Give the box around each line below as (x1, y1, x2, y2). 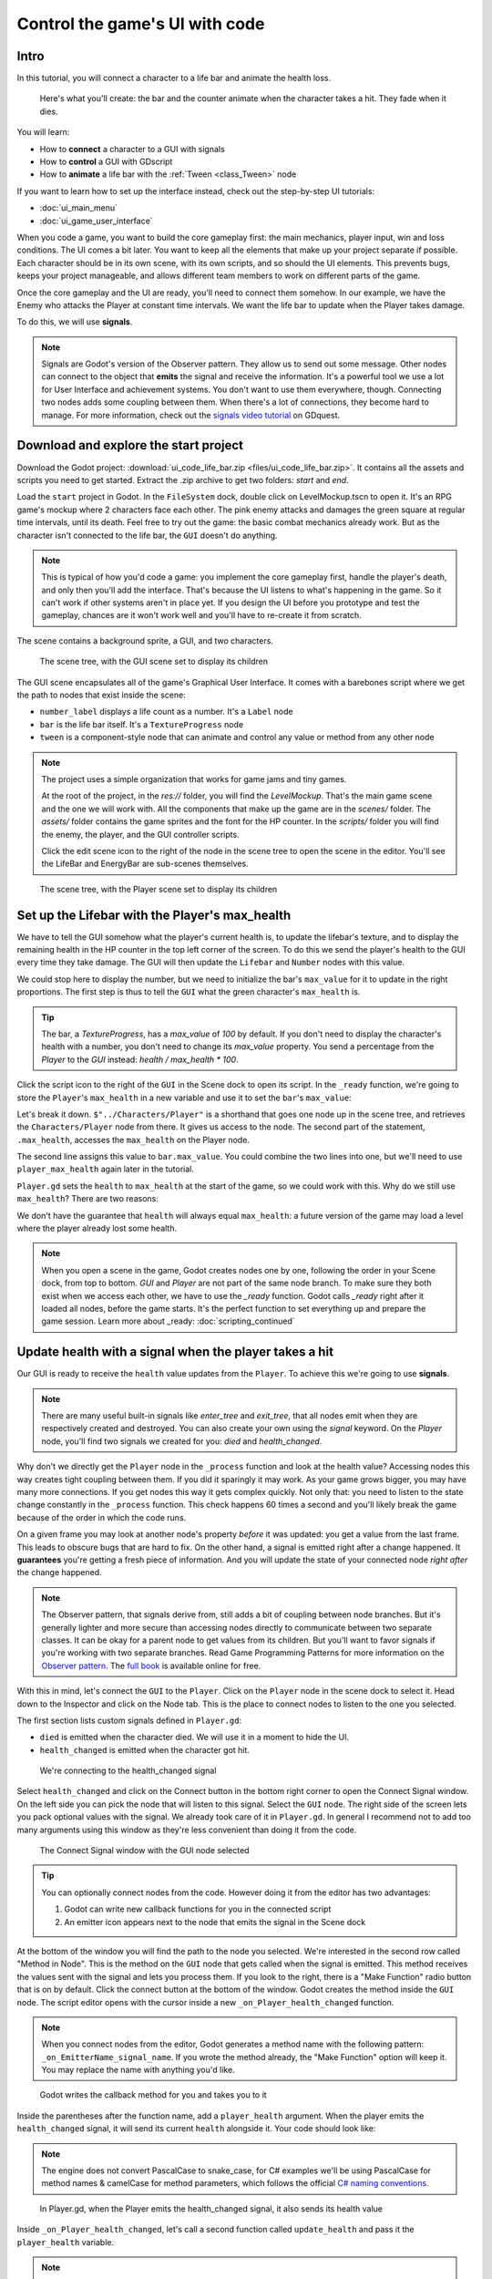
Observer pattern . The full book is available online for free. (41, 1660, 261, 1671)
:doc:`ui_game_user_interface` (39, 215, 154, 226)
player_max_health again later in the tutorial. (16, 1163, 195, 1175)
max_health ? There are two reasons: (16, 1193, 159, 1204)
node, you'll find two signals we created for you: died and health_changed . (41, 1436, 323, 1447)
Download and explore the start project (16, 438, 244, 453)
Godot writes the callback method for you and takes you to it (39, 2089, 268, 2100)
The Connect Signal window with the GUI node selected (39, 1845, 250, 1856)
